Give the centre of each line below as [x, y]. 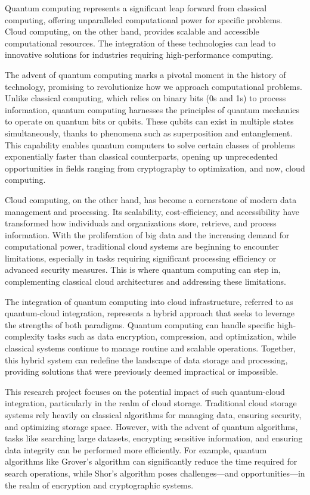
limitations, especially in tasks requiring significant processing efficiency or [141, 258]
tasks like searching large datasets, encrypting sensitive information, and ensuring [154, 438]
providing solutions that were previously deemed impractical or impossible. [142, 371]
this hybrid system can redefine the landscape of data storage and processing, [146, 359]
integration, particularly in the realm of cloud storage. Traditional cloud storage [151, 403]
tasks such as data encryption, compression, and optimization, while [172, 336]
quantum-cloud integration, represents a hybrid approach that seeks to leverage [150, 313]
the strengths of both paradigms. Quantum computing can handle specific [140, 324]
